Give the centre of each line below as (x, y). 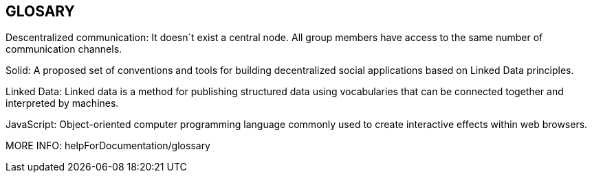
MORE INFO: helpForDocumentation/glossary (108, 146)
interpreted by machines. (62, 103)
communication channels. (64, 49)
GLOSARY (40, 11)
